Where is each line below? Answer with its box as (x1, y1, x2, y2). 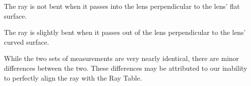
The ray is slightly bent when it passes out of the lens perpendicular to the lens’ (4, 27, 246, 37)
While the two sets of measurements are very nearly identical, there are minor (4, 53, 239, 63)
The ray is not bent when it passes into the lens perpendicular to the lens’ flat (4, 1, 240, 11)
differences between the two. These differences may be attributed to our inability (4, 62, 248, 73)
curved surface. (4, 36, 49, 47)
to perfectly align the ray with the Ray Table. (4, 72, 142, 83)
